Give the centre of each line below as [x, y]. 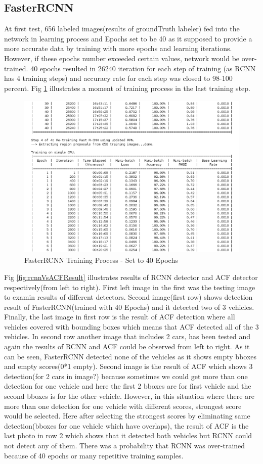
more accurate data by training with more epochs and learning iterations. [118, 48]
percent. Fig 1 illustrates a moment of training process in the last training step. [127, 88]
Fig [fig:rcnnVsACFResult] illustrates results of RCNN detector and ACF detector [131, 277]
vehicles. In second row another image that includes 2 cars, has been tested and [127, 336]
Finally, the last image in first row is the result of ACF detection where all [120, 317]
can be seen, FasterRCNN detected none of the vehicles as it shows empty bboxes [130, 356]
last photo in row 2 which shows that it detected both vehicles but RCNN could [128, 435]
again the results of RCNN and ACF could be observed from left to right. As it [127, 346]
